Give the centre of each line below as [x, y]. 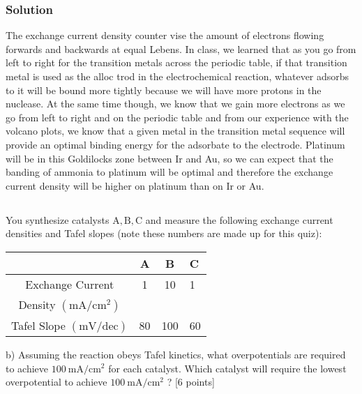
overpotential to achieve [56, 382]
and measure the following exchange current [239, 219]
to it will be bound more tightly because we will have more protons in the [164, 90]
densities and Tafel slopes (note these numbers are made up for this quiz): [164, 233]
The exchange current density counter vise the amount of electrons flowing [165, 35]
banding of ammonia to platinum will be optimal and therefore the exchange [169, 172]
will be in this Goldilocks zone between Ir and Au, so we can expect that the [169, 158]
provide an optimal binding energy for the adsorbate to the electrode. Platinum [175, 144]
